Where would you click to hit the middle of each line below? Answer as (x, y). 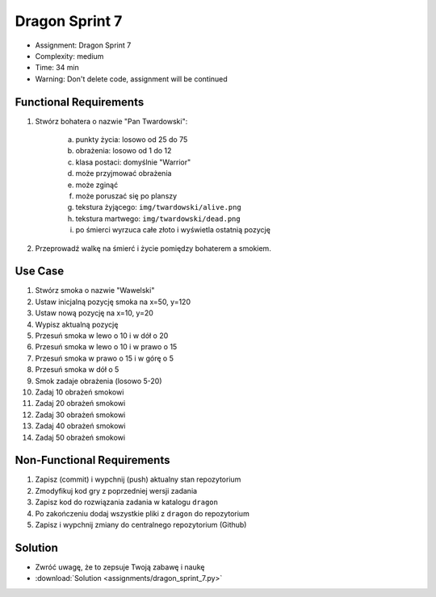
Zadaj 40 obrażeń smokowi (80, 426)
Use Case (40, 271)
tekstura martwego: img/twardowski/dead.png (158, 219)
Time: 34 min (57, 68)
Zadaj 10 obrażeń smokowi (80, 392)
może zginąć (97, 185)
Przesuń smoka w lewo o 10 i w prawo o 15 (106, 347)
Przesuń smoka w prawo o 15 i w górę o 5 (104, 358)
